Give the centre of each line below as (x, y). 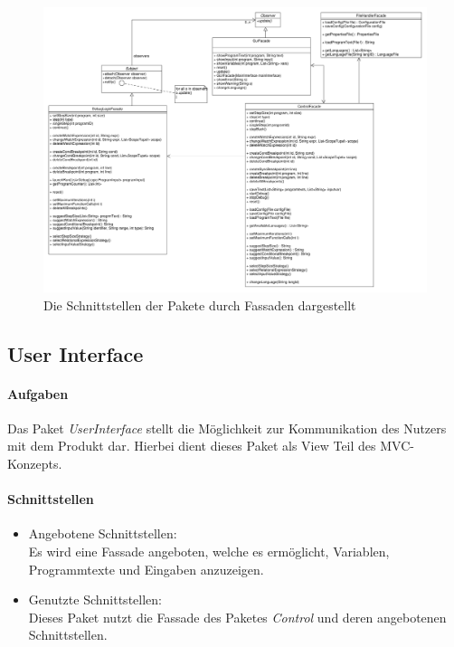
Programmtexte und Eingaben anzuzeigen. (146, 569)
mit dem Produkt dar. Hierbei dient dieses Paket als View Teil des (192, 446)
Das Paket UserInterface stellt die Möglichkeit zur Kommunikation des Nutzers (227, 428)
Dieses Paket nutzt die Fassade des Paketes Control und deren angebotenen (237, 617)
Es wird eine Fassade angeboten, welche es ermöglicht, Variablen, (209, 552)
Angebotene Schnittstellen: (103, 533)
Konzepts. (35, 464)
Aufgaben (38, 393)
